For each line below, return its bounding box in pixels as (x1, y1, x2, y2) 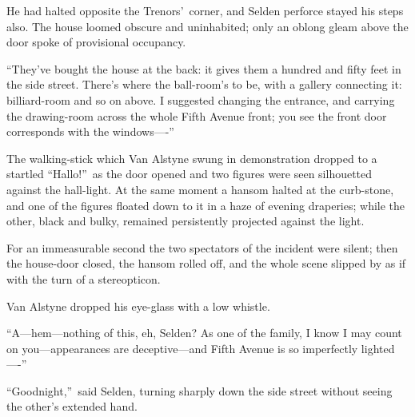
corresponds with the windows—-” (6, 123, 174, 140)
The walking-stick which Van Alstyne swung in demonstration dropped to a (6, 149, 377, 166)
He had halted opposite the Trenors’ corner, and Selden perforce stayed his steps (6, 2, 404, 18)
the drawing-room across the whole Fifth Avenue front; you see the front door (6, 107, 387, 124)
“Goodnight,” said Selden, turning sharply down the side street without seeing (6, 382, 393, 399)
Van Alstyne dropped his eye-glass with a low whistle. (6, 297, 270, 314)
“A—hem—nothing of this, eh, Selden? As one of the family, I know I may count (6, 324, 402, 341)
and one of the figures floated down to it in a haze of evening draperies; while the (6, 197, 405, 213)
